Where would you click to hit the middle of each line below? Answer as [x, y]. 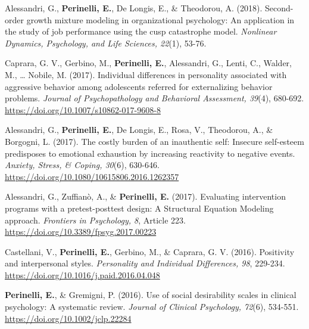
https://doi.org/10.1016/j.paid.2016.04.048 [82, 274]
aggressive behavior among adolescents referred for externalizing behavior [139, 86]
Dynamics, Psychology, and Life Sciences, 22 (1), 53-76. [106, 43]
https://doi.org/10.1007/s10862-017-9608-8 [83, 109]
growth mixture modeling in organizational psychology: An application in [160, 19]
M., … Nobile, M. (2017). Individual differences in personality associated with [146, 74]
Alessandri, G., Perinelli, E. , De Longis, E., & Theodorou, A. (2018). [134, 8]
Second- [279, 8]
